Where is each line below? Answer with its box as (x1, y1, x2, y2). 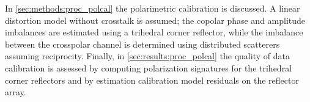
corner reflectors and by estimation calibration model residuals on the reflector (5, 73, 299, 86)
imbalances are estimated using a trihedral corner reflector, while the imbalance (5, 26, 303, 38)
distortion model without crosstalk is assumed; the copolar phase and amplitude (5, 13, 306, 26)
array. (5, 86, 26, 98)
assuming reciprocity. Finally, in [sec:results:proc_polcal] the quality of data (5, 49, 290, 62)
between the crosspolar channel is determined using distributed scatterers (5, 37, 280, 50)
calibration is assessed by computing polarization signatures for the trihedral (5, 61, 292, 74)
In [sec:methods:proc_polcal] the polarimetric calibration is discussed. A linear (5, 2, 300, 14)
